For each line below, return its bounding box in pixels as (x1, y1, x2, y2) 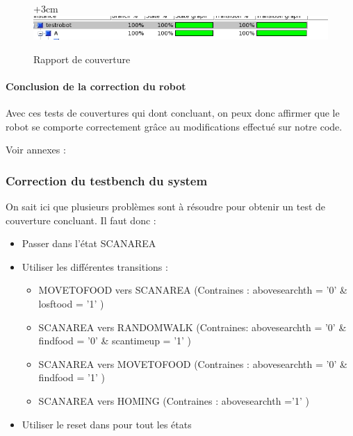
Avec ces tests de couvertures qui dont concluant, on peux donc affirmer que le (6, 106, 340, 120)
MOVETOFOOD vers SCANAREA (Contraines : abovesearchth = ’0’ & (38, 283, 347, 297)
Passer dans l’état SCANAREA (22, 236, 156, 251)
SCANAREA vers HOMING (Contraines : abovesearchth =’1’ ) (38, 393, 309, 408)
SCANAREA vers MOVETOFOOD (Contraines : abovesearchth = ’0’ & (38, 356, 347, 371)
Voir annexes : (6, 142, 66, 157)
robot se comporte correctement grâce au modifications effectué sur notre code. (6, 119, 343, 133)
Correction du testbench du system (6, 171, 208, 189)
